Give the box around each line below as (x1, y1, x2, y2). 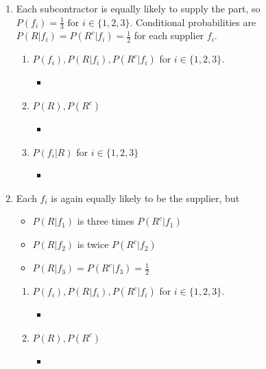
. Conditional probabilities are (130, 14, 256, 29)
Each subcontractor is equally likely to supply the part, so (16, 1, 261, 15)
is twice (77, 237, 109, 251)
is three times (77, 214, 134, 228)
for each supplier (134, 28, 204, 43)
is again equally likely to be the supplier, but (51, 190, 240, 205)
